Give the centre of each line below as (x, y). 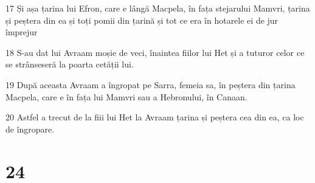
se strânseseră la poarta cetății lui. (70, 64)
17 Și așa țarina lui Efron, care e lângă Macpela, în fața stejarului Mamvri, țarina (158, 8)
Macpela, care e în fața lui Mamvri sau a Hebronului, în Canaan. (126, 96)
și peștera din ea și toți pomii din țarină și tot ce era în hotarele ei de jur (142, 20)
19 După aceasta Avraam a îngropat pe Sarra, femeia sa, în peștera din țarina (151, 84)
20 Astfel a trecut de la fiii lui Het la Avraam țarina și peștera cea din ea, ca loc (155, 117)
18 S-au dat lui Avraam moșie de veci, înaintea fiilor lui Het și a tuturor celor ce (155, 52)
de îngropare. (30, 129)
